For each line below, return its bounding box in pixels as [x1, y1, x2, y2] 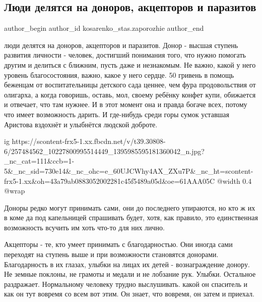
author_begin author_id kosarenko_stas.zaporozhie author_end [4, 23, 204, 33]
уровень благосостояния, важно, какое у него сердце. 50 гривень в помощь [4, 69, 234, 80]
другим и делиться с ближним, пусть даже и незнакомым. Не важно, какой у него [4, 59, 256, 70]
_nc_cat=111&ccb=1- [4, 156, 75, 166]
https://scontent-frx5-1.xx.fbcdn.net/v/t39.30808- [12, 136, 166, 146]
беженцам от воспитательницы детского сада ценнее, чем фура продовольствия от [4, 79, 256, 90]
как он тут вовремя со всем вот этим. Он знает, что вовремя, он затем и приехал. [4, 288, 254, 299]
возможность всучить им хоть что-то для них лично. [4, 222, 165, 232]
